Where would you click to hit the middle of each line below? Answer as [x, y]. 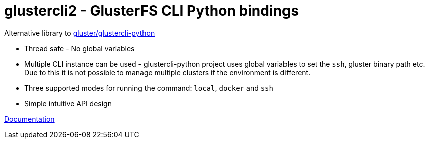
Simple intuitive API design [68, 103]
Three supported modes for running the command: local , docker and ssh [149, 88]
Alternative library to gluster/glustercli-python [80, 33]
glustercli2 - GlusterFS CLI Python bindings [152, 11]
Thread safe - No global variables [80, 48]
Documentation [29, 119]
